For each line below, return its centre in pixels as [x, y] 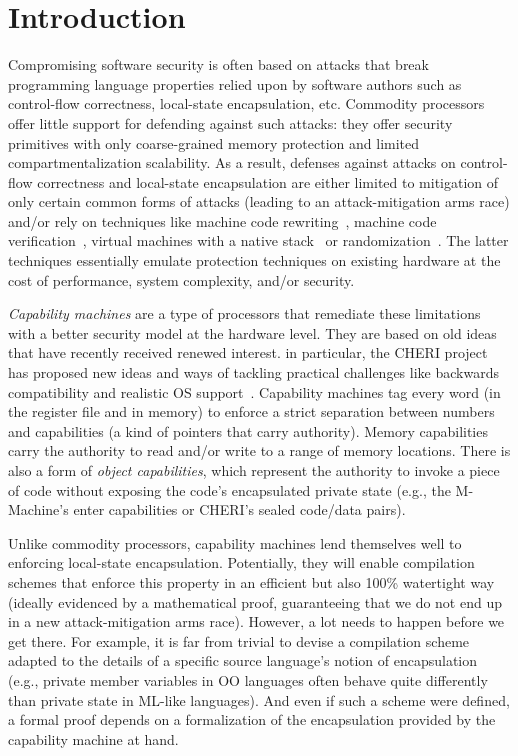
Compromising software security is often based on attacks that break [218, 64]
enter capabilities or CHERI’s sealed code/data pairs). [239, 509]
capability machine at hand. [93, 738]
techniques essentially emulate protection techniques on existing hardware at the [254, 260]
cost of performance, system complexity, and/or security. [181, 279]
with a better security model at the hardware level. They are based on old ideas [252, 332]
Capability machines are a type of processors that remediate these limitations [244, 313]
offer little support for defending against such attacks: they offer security [230, 122]
